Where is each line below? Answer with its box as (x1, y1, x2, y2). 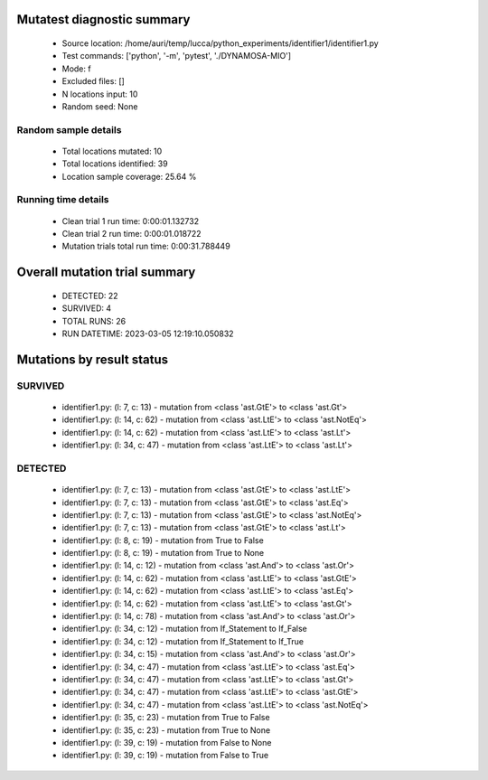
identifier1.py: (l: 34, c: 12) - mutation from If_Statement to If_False (61, 624, 307, 634)
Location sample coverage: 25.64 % (61, 171, 197, 182)
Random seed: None (61, 100, 138, 112)
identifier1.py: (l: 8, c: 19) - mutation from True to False (61, 534, 264, 546)
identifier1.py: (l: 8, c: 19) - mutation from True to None (61, 548, 265, 559)
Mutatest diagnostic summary (16, 12, 191, 27)
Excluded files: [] (61, 76, 126, 87)
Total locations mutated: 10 (61, 146, 163, 156)
